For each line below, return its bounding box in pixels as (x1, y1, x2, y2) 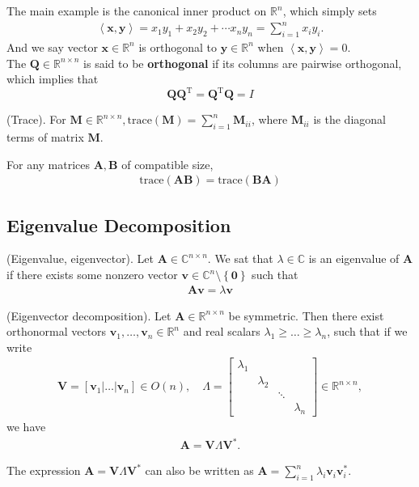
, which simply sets (282, 2, 377, 19)
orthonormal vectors (6, 323, 107, 340)
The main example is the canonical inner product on (6, 2, 267, 19)
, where (251, 111, 288, 128)
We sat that (214, 250, 273, 267)
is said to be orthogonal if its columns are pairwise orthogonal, (83, 54, 402, 71)
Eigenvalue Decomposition (6, 212, 231, 237)
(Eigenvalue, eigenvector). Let (6, 250, 154, 267)
